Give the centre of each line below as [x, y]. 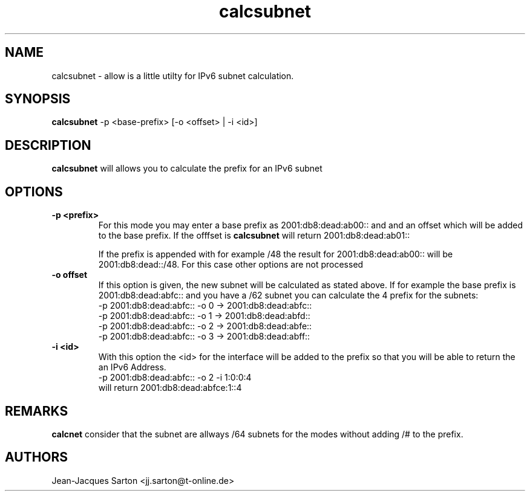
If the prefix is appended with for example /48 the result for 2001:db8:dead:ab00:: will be [276, 254]
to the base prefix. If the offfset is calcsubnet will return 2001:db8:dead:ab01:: [254, 236]
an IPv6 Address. [132, 367]
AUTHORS [37, 457]
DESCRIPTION [48, 145]
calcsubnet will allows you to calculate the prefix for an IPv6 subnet [187, 169]
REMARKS [37, 411]
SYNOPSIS [38, 99]
